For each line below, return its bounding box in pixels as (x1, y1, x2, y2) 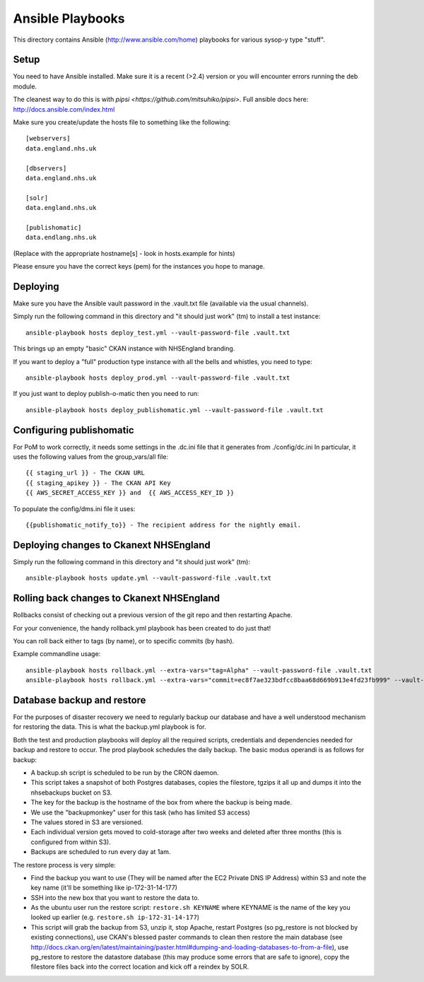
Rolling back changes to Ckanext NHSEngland (13, 592, 220, 604)
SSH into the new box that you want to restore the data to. (30, 893, 200, 901)
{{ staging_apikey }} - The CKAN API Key (25, 479, 171, 487)
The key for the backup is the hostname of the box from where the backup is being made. (30, 798, 293, 807)
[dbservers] (25, 164, 67, 173)
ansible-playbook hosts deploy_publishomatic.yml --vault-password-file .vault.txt (25, 406, 324, 414)
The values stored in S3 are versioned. (30, 817, 143, 826)
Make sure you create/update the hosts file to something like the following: (13, 118, 231, 127)
